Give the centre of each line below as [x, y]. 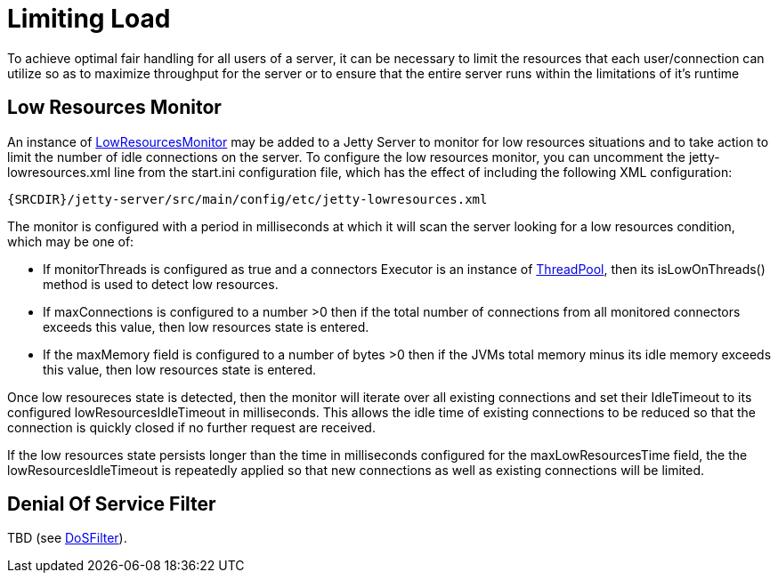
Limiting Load [89, 19]
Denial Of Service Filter [112, 504]
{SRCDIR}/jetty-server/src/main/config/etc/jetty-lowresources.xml [247, 199]
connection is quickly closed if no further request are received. [191, 427]
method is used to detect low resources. [161, 284]
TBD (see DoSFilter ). [67, 538]
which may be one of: [71, 241]
